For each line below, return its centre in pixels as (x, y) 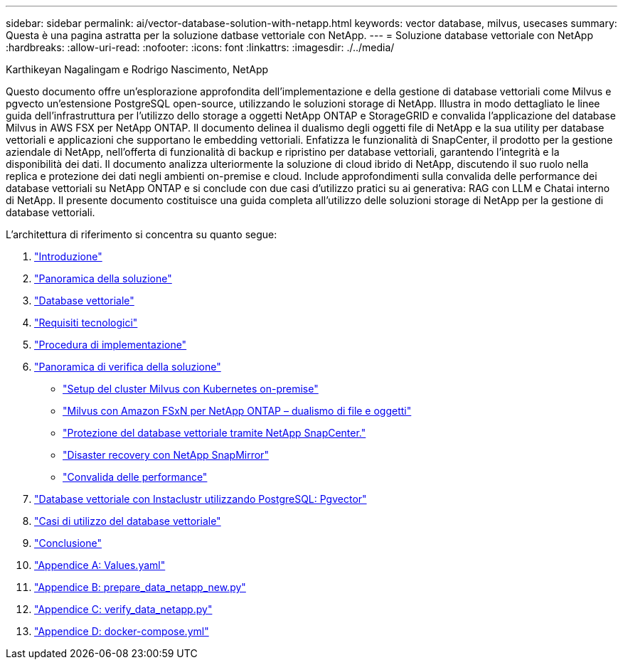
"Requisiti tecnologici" (86, 323)
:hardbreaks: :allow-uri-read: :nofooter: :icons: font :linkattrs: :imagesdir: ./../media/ (200, 47)
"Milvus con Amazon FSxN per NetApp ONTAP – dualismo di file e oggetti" (237, 411)
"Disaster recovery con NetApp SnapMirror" (166, 455)
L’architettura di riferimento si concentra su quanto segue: (142, 234)
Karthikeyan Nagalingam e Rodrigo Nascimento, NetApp (137, 69)
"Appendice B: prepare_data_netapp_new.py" (140, 587)
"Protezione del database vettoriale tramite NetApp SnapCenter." (214, 433)
